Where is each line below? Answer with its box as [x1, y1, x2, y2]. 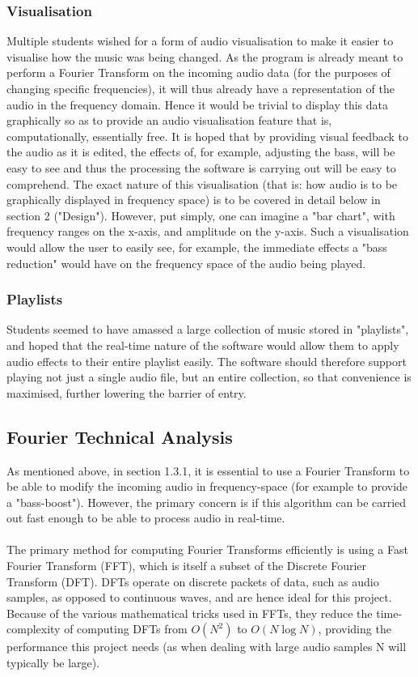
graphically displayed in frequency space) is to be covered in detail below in [6, 191, 381, 208]
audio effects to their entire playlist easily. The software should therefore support [6, 352, 407, 369]
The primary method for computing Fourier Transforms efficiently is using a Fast [6, 541, 408, 558]
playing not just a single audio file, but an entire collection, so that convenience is [6, 368, 412, 385]
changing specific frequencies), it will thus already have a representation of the [6, 80, 395, 96]
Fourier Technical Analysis [6, 424, 233, 449]
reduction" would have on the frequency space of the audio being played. [6, 254, 366, 271]
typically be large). [6, 654, 100, 671]
